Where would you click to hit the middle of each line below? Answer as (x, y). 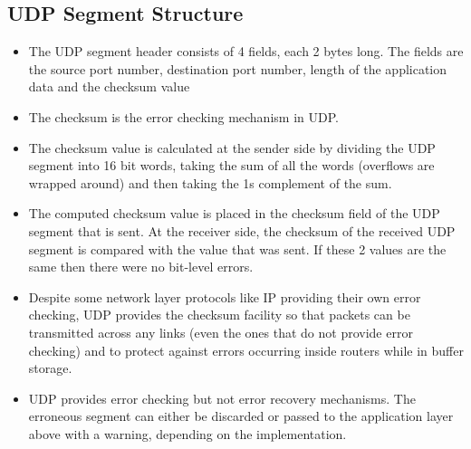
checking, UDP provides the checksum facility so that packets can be (219, 315)
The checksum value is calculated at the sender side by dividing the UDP (232, 147)
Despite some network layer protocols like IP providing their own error (225, 296)
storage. (50, 368)
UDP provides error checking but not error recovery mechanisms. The (222, 398)
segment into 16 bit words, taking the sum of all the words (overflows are (231, 165)
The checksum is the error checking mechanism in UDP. (183, 116)
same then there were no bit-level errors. (141, 267)
